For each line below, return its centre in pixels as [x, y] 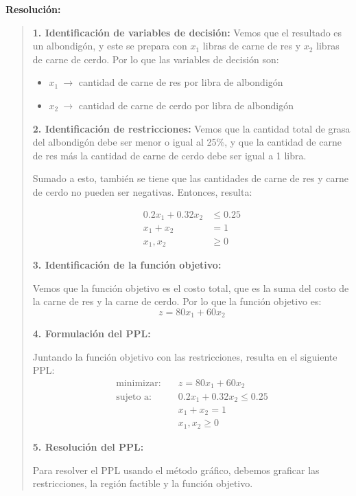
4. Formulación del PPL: [92, 334]
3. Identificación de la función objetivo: [127, 264]
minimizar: [139, 384]
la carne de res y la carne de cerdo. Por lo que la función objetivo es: [177, 301]
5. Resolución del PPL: [88, 446]
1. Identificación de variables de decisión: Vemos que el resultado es [187, 32]
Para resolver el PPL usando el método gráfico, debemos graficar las [176, 470]
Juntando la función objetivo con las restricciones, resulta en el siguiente [185, 356]
